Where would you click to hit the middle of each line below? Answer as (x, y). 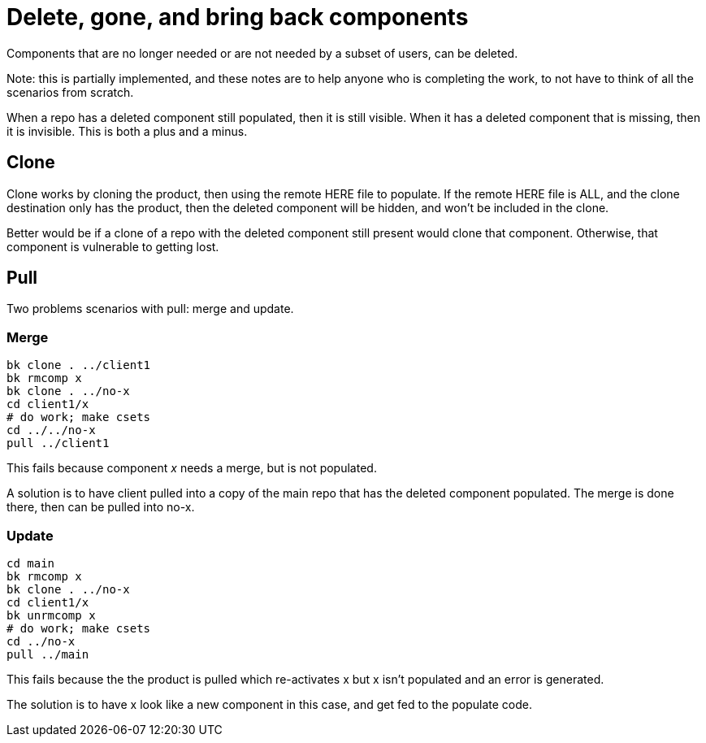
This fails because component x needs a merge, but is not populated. (192, 468)
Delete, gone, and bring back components (238, 17)
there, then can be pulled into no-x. (101, 507)
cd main (31, 563)
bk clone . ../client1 (79, 365)
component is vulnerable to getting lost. (113, 246)
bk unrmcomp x (51, 615)
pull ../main (48, 654)
